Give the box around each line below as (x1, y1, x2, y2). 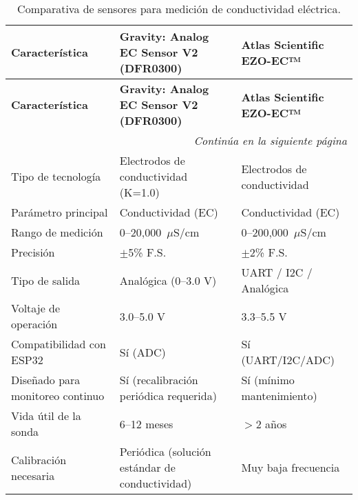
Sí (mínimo (241, 372, 295, 388)
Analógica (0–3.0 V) (119, 272, 217, 288)
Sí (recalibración (119, 372, 198, 388)
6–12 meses (119, 415, 173, 432)
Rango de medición (11, 224, 103, 240)
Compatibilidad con (11, 336, 106, 352)
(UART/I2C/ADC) (241, 352, 335, 368)
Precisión (11, 244, 55, 260)
